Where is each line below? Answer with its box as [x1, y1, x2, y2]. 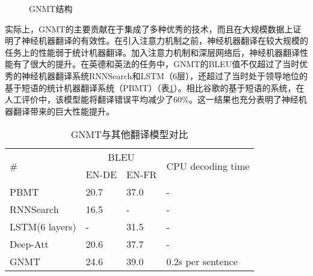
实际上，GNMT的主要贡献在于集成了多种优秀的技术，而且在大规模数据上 [5, 22, 293, 35]
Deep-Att [10, 237, 49, 251]
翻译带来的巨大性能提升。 [13, 104, 114, 117]
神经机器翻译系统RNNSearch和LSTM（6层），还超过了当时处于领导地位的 [21, 69, 308, 82]
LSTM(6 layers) [10, 220, 76, 234]
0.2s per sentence [166, 254, 238, 269]
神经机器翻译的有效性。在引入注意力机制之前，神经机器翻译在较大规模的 [21, 34, 308, 47]
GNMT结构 [29, 2, 73, 14]
